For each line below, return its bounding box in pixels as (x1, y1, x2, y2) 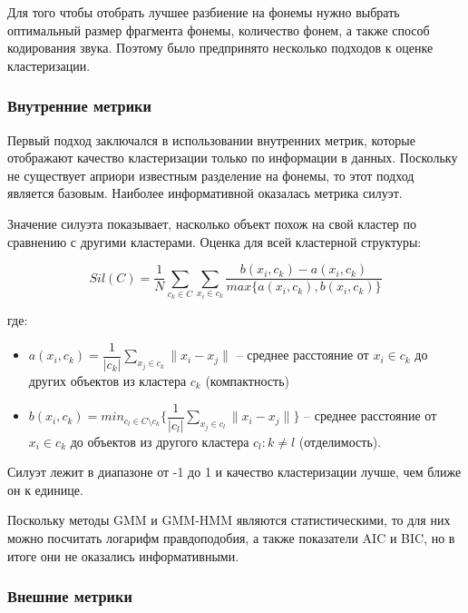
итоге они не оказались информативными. (7, 546, 239, 565)
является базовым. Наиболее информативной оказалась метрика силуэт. (7, 183, 403, 203)
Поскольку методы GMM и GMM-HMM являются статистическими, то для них (7, 510, 451, 529)
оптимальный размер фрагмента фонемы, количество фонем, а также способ (7, 20, 430, 39)
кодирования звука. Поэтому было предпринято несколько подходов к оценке (7, 38, 434, 57)
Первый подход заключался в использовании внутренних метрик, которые (7, 130, 415, 149)
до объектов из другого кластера (70, 431, 249, 450)
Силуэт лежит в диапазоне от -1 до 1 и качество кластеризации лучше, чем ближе (7, 462, 462, 481)
